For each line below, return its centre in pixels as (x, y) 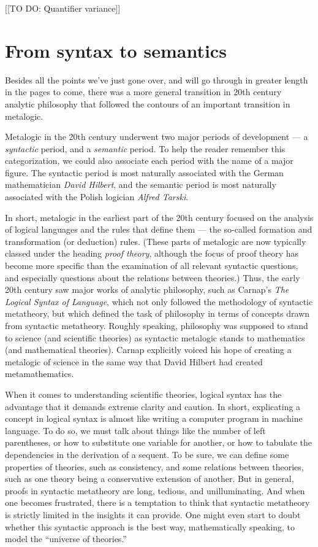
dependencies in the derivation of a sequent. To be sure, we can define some (147, 454)
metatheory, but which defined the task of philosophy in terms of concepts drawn (157, 313)
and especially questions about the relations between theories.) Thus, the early (153, 277)
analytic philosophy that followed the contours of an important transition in (148, 103)
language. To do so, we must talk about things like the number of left (135, 430)
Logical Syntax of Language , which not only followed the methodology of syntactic (159, 301)
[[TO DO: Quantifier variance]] (63, 8)
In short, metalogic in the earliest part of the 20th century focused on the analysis (159, 217)
